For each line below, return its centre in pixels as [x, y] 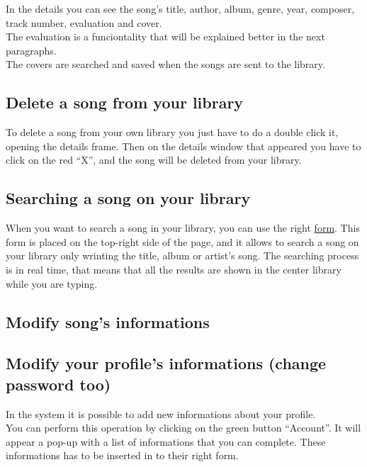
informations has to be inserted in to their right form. [122, 455]
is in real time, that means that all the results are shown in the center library [174, 269]
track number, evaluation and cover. [84, 22]
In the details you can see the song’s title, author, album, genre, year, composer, [180, 9]
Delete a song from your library [125, 102]
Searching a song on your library [128, 198]
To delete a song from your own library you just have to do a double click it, [172, 132]
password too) [58, 384]
